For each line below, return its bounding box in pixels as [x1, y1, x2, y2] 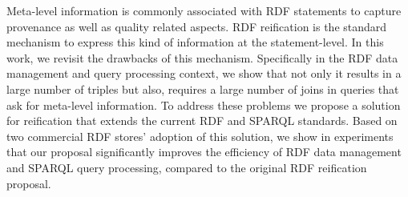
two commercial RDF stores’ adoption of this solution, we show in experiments [6, 127, 394, 144]
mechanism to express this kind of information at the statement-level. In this [6, 34, 384, 50]
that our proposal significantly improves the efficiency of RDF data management [6, 143, 402, 160]
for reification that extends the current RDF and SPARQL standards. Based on [6, 112, 398, 129]
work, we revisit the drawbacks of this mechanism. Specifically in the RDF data [6, 49, 398, 66]
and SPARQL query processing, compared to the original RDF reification [6, 159, 367, 175]
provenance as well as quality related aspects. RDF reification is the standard [6, 18, 387, 34]
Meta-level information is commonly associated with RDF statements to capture [6, 2, 402, 18]
